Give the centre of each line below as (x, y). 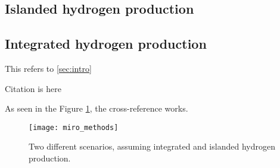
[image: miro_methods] (74, 127)
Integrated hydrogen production (106, 44)
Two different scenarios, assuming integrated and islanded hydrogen (152, 146)
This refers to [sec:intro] (48, 68)
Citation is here (33, 88)
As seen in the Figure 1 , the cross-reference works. (97, 108)
